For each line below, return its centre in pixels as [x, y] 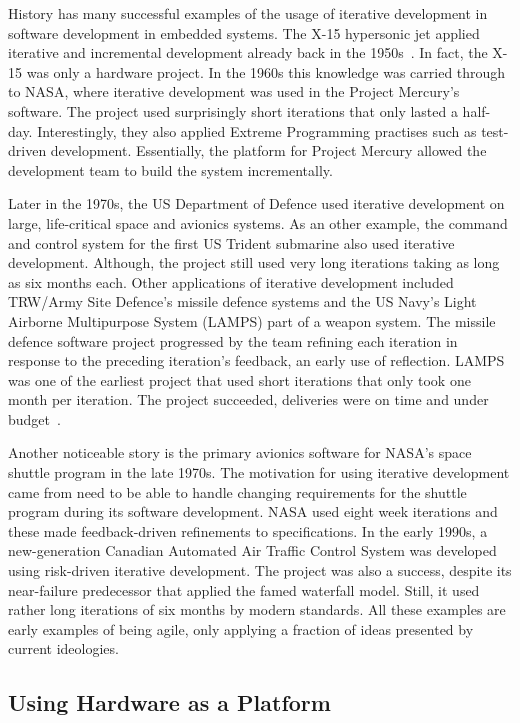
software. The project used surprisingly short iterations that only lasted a [233, 110]
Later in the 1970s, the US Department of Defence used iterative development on [256, 203]
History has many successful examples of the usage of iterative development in [248, 13]
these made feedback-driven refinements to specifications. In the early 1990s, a [248, 530]
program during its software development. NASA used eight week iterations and [253, 511]
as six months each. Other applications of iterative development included [231, 281]
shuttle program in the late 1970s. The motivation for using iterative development [259, 472]
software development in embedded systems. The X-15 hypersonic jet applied [244, 32]
